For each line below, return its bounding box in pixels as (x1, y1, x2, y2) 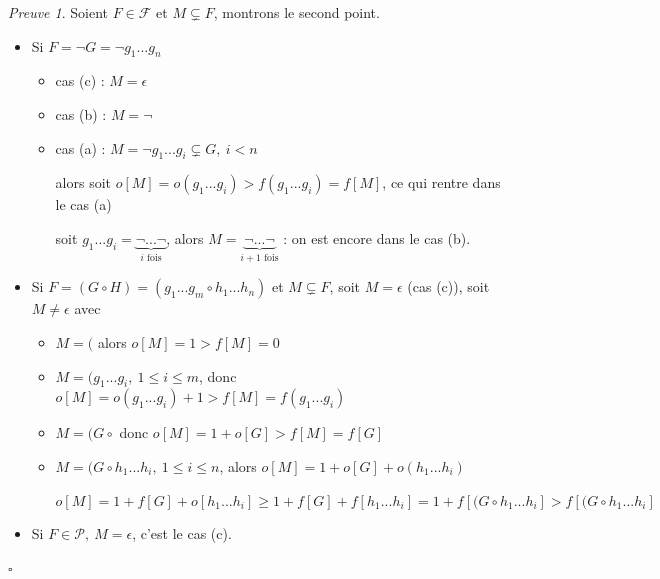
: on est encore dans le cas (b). (283, 227, 471, 248)
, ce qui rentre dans (382, 172, 501, 193)
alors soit (55, 172, 112, 193)
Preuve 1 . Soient (8, 2, 108, 22)
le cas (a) (55, 194, 112, 215)
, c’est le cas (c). (132, 523, 232, 544)
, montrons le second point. (213, 2, 380, 22)
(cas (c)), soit (407, 276, 490, 297)
